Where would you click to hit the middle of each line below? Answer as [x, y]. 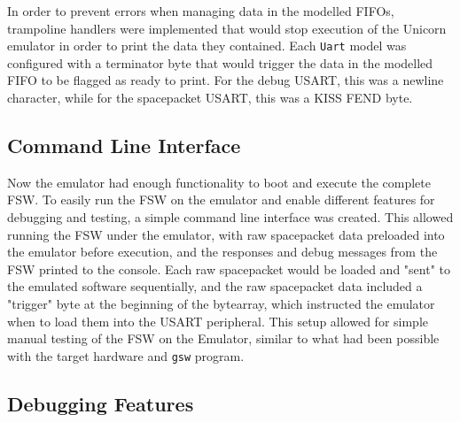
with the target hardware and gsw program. [126, 355]
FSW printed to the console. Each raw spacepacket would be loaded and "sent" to [229, 269]
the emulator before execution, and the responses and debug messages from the [222, 252]
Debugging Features [101, 403]
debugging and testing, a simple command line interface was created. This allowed [230, 217]
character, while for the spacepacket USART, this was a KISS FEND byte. [210, 98]
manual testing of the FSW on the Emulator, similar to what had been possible [223, 338]
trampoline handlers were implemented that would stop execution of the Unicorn [227, 28]
